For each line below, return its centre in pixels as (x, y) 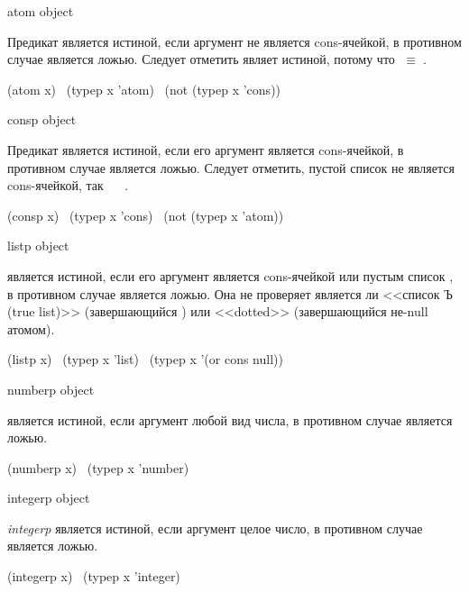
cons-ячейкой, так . (68, 185)
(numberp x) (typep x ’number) (98, 467)
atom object (41, 11)
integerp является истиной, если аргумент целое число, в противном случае (215, 528)
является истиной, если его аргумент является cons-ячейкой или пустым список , (230, 275)
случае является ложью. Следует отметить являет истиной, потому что (201, 59)
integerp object (49, 498)
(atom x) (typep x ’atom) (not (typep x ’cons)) (144, 89)
